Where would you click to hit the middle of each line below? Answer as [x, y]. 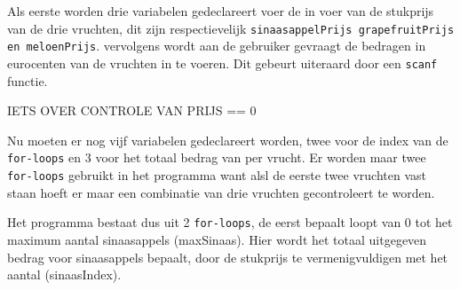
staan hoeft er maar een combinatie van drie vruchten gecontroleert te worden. [221, 192]
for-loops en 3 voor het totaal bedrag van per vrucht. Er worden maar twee [217, 157]
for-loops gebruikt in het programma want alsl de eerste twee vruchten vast [217, 175]
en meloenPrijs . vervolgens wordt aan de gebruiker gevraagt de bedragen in [217, 46]
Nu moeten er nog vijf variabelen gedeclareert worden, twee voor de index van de [228, 140]
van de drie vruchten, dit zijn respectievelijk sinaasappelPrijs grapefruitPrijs [231, 28]
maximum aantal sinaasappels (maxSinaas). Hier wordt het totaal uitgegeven [217, 239]
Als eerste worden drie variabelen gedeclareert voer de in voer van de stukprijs [221, 11]
